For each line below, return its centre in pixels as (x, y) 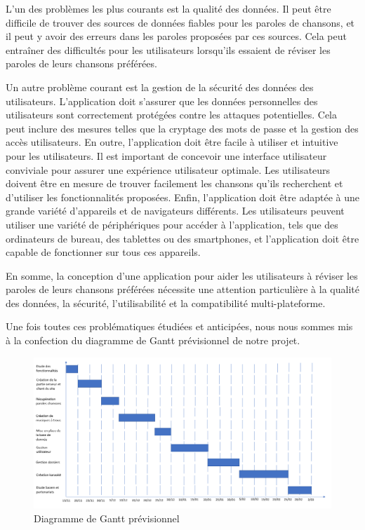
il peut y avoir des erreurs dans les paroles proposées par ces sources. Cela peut (176, 36)
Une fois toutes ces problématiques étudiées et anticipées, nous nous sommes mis (179, 326)
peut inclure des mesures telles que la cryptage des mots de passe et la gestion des (182, 128)
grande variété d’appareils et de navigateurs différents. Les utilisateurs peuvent (175, 211)
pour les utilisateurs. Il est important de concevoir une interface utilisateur (166, 155)
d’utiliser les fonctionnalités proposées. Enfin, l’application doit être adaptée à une (182, 197)
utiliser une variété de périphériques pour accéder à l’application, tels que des (172, 224)
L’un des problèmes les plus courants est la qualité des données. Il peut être (168, 8)
